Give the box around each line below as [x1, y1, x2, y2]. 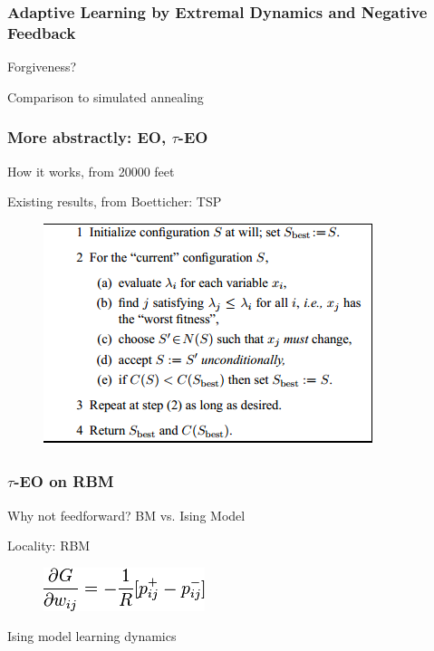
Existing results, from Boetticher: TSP [7, 192, 222, 211]
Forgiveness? [7, 57, 77, 76]
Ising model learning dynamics [7, 627, 177, 646]
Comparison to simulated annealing [7, 87, 204, 106]
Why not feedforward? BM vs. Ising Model [7, 505, 246, 524]
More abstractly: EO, [7, 126, 167, 148]
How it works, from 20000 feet [7, 161, 175, 180]
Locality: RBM [7, 536, 91, 555]
